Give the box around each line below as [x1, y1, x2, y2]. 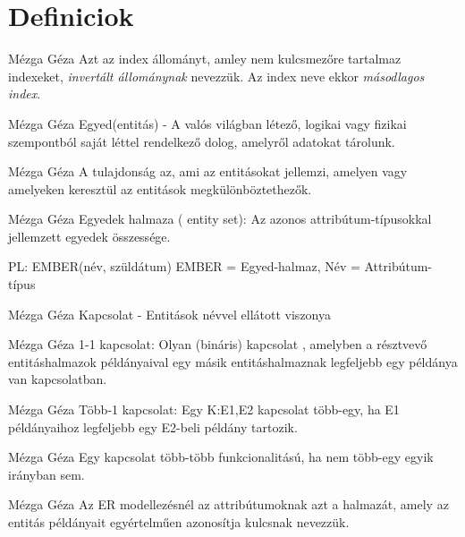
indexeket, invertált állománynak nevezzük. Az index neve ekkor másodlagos [8, 66, 425, 85]
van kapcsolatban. [8, 370, 107, 388]
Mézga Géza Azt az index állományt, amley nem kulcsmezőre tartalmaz [8, 49, 402, 68]
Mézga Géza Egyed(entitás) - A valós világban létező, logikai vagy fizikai [8, 114, 407, 132]
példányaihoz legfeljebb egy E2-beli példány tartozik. [8, 417, 298, 436]
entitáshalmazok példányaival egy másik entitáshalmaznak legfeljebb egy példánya [8, 352, 458, 371]
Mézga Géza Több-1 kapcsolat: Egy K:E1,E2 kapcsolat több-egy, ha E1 [8, 400, 400, 419]
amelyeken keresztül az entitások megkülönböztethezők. [8, 179, 312, 198]
